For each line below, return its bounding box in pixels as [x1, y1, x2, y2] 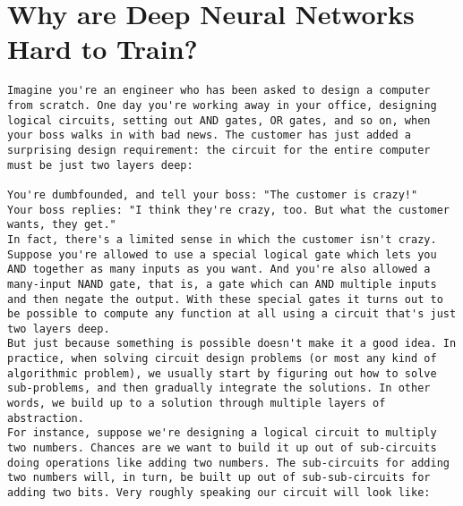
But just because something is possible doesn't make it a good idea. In [7, 337, 457, 350]
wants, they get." [7, 218, 116, 232]
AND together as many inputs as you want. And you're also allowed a [7, 263, 431, 276]
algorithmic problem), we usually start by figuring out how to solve [7, 367, 437, 380]
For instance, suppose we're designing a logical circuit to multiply [7, 426, 437, 440]
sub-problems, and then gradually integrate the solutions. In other [7, 382, 431, 395]
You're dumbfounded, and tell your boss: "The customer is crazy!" [7, 188, 418, 201]
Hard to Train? [7, 30, 198, 67]
